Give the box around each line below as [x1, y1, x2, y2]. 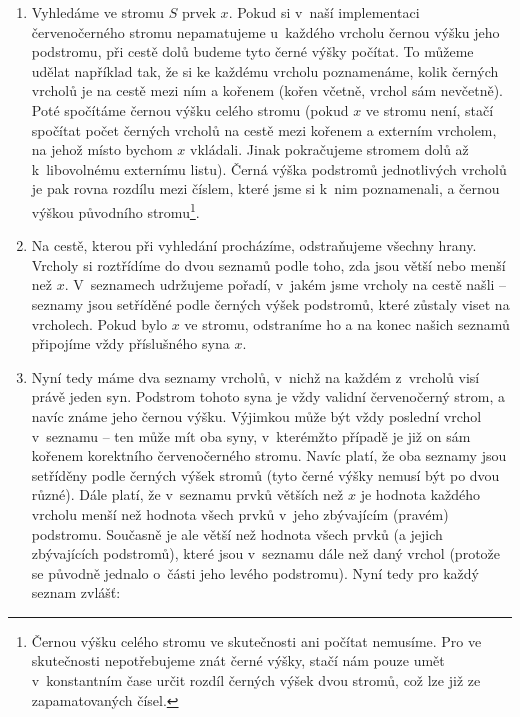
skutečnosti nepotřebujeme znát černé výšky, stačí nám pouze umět [31, 650, 445, 671]
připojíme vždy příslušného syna [31, 333, 230, 354]
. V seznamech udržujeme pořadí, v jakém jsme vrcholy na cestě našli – [64, 274, 507, 295]
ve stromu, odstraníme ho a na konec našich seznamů [184, 313, 510, 334]
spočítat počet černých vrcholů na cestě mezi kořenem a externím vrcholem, [31, 119, 497, 140]
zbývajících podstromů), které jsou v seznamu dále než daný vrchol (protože [31, 543, 501, 564]
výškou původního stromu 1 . [31, 198, 200, 222]
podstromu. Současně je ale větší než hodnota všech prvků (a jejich [31, 523, 443, 544]
